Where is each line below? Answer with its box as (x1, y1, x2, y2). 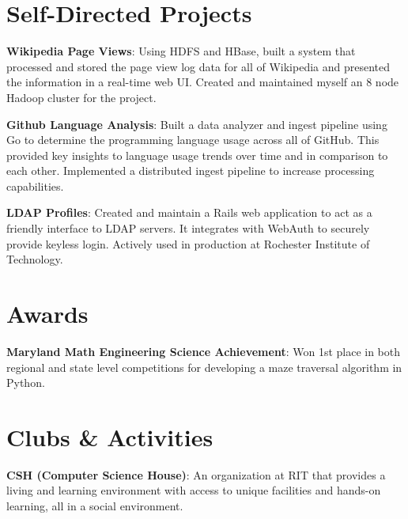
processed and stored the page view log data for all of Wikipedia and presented (6, 58, 391, 74)
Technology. (6, 251, 63, 267)
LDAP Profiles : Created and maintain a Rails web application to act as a (6, 204, 372, 221)
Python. (6, 374, 45, 391)
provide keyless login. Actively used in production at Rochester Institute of (6, 235, 370, 252)
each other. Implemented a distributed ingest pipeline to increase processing (6, 162, 375, 179)
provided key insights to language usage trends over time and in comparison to (6, 146, 388, 163)
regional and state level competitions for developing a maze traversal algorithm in (6, 358, 402, 375)
